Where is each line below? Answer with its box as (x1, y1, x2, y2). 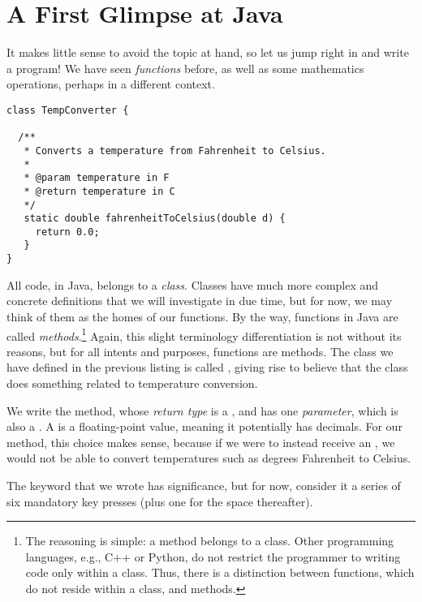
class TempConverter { (6, 104, 129, 116)
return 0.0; (35, 226, 100, 238)
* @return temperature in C (24, 185, 175, 197)
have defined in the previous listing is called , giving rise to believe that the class (6, 359, 408, 376)
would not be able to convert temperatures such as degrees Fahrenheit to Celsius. (6, 449, 411, 467)
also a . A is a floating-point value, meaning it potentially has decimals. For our (6, 418, 403, 435)
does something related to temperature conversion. (6, 375, 258, 391)
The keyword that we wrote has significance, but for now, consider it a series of (6, 476, 401, 493)
